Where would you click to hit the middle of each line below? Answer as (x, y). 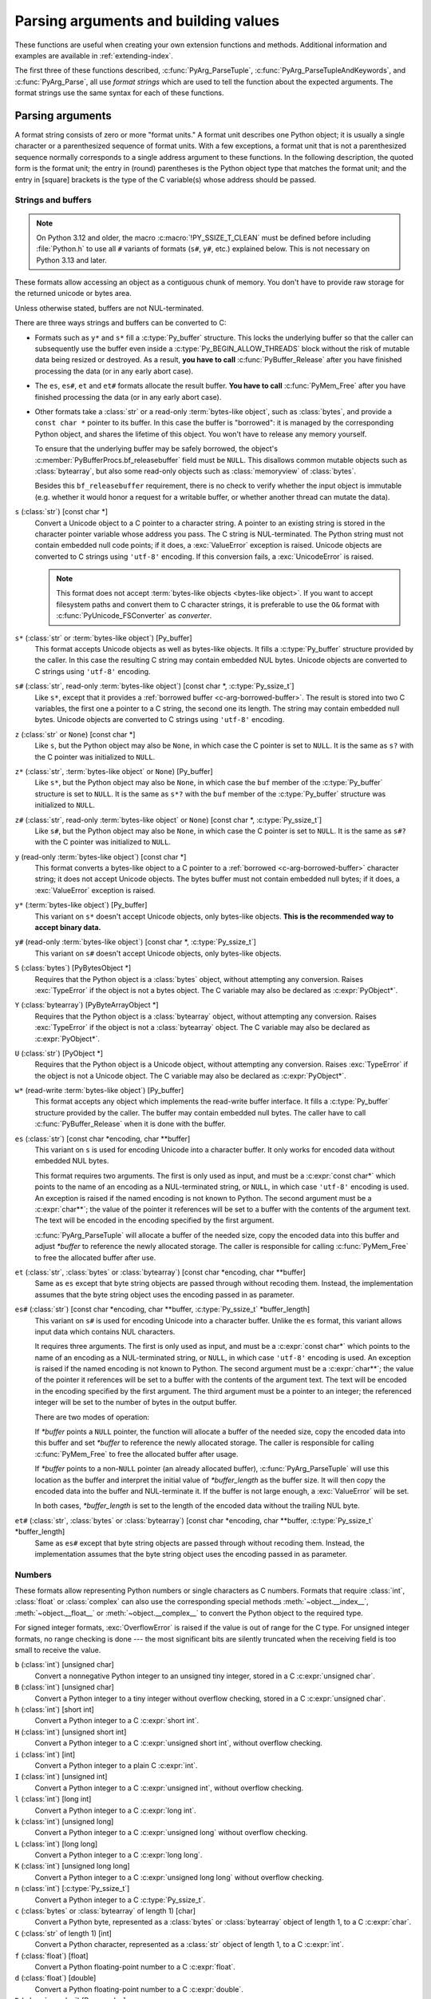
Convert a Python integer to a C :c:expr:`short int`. (117, 1721)
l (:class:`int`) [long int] (53, 1799)
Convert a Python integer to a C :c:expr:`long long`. (119, 1855)
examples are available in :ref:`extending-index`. (94, 55)
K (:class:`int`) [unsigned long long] (73, 1866)
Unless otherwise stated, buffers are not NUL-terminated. (109, 308)
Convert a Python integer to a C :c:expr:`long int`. (116, 1810)
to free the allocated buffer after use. (95, 1257)
